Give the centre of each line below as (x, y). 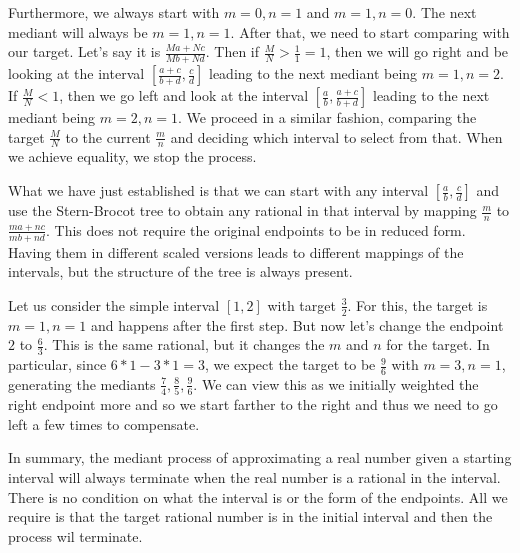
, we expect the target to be (290, 364)
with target (301, 304)
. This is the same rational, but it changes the (184, 344)
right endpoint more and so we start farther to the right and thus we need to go (253, 404)
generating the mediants (82, 383)
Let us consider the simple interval (114, 304)
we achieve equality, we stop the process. (132, 156)
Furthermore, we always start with (114, 12)
